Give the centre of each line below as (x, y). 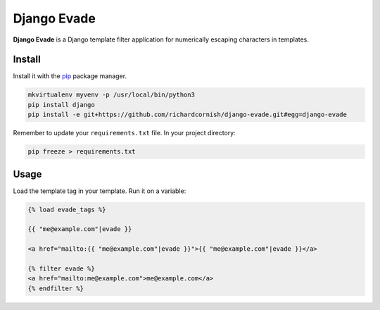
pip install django (61, 105)
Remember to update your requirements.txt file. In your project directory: (124, 133)
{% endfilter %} (56, 288)
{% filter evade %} (61, 269)
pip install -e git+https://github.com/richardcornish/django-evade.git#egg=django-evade (188, 115)
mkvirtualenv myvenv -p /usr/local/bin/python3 (111, 95)
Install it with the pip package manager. (70, 76)
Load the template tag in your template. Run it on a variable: (100, 191)
